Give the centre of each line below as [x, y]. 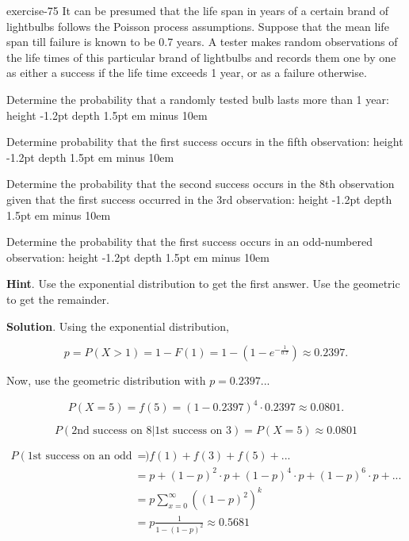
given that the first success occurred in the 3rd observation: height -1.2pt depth [199, 199]
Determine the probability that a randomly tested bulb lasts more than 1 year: [198, 99]
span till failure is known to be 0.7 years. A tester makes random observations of [202, 42]
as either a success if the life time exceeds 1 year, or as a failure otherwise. [187, 73]
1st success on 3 [193, 431]
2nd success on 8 [112, 431]
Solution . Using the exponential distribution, [118, 326]
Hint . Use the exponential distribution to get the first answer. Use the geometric [203, 284]
